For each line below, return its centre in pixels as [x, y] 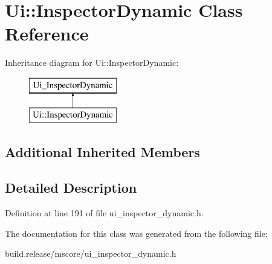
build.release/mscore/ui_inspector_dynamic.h [91, 253]
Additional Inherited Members [102, 152]
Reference [47, 34]
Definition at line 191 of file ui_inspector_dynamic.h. [104, 213]
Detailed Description [71, 188]
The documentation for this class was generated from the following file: [136, 233]
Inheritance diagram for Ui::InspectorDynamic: [92, 63]
